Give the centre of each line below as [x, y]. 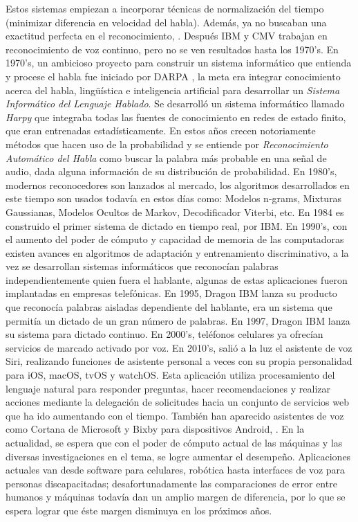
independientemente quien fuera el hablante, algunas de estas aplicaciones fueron [177, 279]
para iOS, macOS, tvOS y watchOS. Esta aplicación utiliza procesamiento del [170, 375]
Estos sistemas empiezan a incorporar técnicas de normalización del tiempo [165, 8]
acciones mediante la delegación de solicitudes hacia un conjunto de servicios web [177, 402]
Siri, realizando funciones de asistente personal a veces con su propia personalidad [179, 361]
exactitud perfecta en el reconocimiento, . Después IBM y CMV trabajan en [167, 36]
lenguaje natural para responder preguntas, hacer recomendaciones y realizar [168, 388]
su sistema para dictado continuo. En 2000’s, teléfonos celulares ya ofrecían [164, 334]
